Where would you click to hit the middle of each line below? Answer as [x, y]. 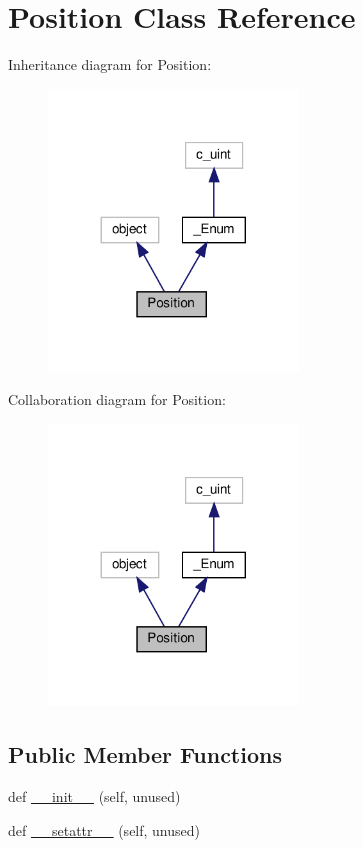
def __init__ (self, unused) [94, 795]
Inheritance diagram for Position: [110, 64]
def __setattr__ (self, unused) [104, 829]
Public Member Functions [145, 754]
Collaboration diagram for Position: [117, 398]
